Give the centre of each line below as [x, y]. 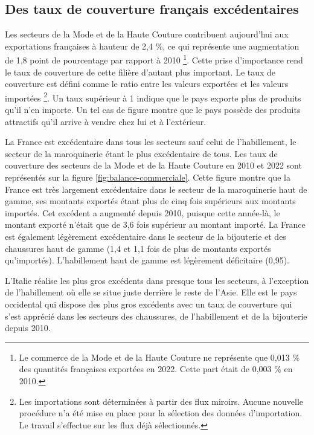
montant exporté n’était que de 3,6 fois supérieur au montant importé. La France [155, 224]
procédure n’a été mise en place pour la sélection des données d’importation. [161, 413]
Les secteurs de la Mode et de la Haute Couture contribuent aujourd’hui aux [147, 34]
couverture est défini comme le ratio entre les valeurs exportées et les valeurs [147, 84]
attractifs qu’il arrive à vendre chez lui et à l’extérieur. [106, 121]
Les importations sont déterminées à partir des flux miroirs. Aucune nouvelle [161, 401]
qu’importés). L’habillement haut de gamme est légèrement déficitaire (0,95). [147, 260]
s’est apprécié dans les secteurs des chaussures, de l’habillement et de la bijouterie [156, 316]
